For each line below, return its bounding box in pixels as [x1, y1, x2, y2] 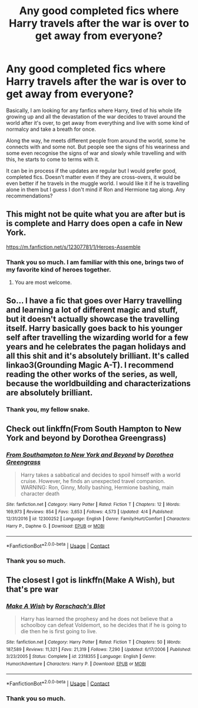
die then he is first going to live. [20, 627, 97, 634]
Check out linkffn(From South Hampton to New [6, 424, 181, 434]
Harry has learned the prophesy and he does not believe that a [20, 615, 173, 622]
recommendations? [6, 192, 53, 199]
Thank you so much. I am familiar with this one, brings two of [6, 258, 184, 266]
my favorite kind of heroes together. [6, 265, 111, 273]
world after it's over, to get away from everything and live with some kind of [6, 119, 190, 126]
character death [20, 490, 60, 497]
